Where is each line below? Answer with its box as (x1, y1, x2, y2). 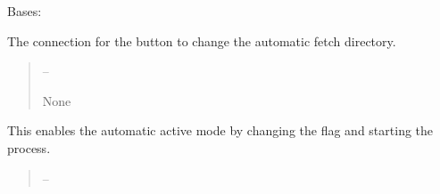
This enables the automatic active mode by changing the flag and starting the (7, 121, 434, 140)
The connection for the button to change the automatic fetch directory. (7, 31, 396, 50)
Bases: (7, 2, 42, 20)
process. (7, 138, 51, 157)
